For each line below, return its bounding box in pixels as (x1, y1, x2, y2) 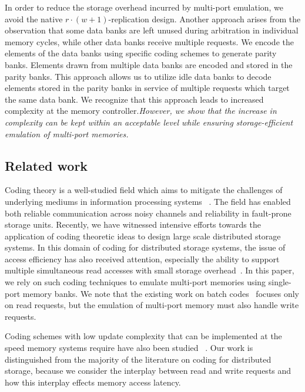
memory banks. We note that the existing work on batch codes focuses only (22, 287, 300, 299)
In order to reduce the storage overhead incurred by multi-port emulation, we (5, 1, 284, 13)
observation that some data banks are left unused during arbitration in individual (5, 24, 299, 36)
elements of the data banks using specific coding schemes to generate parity (5, 47, 277, 59)
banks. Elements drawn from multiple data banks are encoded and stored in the (5, 58, 293, 70)
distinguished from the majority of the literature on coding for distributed (5, 353, 272, 365)
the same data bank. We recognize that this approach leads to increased (5, 93, 264, 105)
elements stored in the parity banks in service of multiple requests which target (5, 82, 290, 94)
